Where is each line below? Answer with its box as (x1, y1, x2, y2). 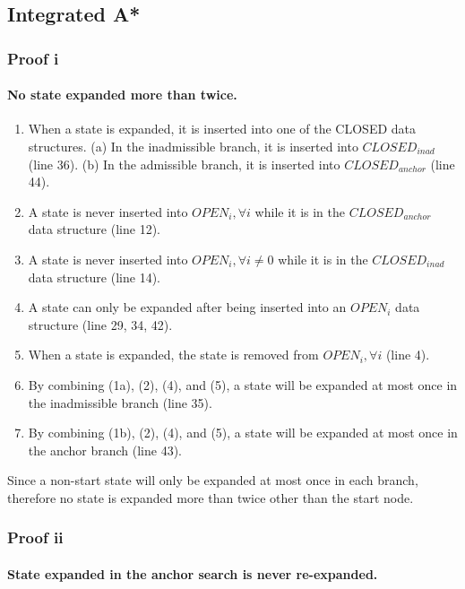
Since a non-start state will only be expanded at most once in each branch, (7, 471, 418, 489)
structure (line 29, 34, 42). (28, 315, 173, 333)
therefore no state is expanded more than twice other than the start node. (7, 488, 414, 507)
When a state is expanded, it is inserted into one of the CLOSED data (28, 119, 417, 138)
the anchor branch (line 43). (28, 440, 183, 459)
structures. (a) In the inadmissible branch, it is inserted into (28, 137, 358, 156)
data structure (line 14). (28, 267, 160, 286)
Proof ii (7, 526, 64, 549)
